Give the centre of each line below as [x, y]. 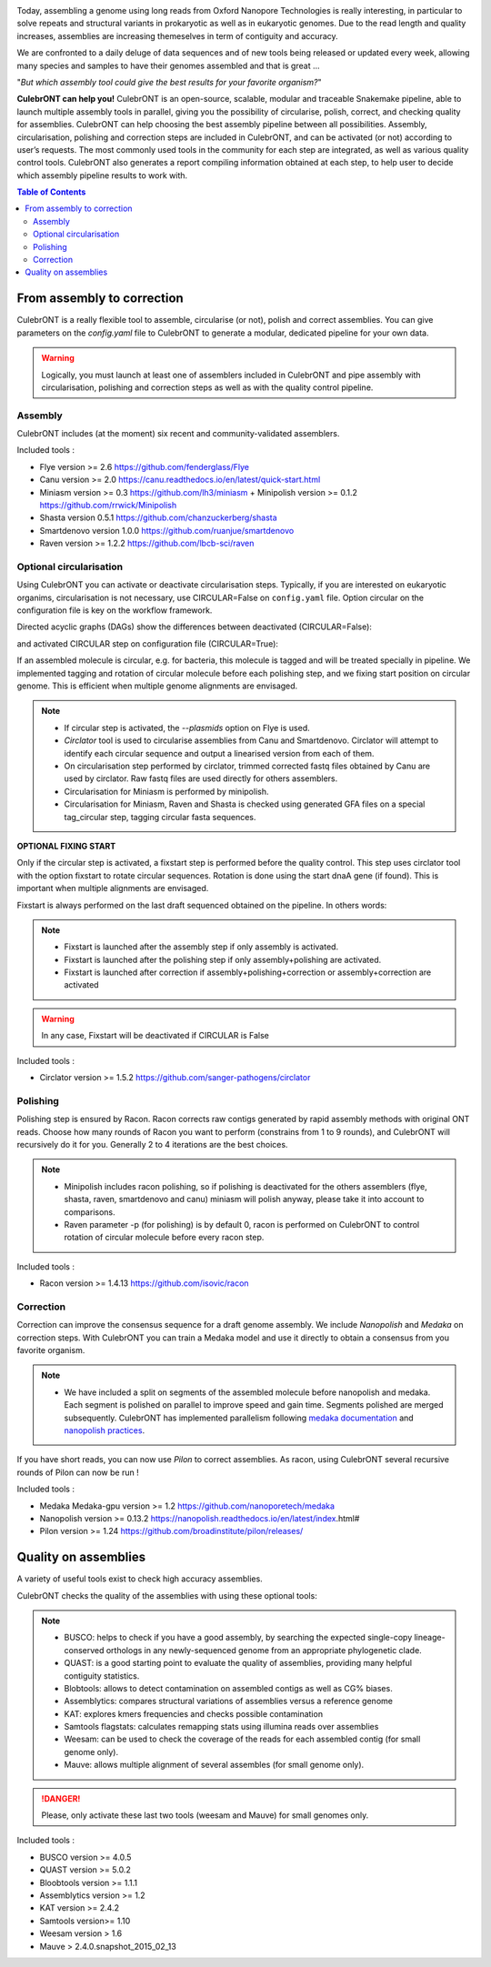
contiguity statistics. [102, 1676]
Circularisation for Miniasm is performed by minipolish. [166, 791]
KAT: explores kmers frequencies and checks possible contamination [193, 1713]
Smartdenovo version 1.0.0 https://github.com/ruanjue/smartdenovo [167, 530]
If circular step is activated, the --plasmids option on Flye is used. [187, 728]
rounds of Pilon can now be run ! [78, 1472]
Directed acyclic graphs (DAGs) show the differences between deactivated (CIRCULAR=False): [195, 627]
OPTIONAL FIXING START [66, 846]
